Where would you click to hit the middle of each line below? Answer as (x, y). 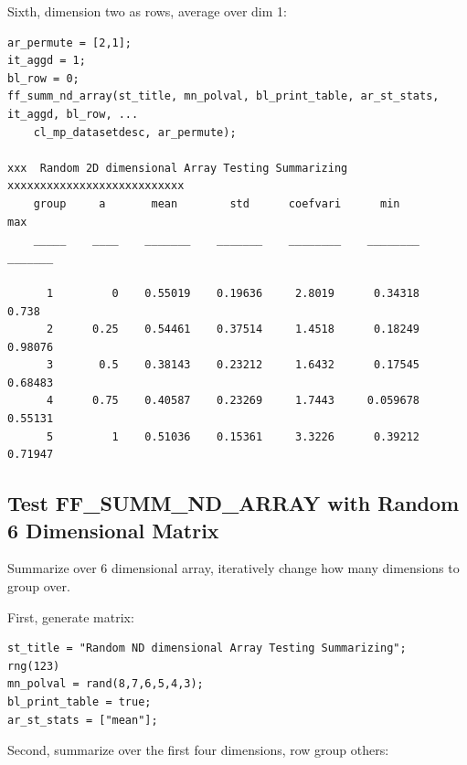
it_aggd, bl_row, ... (73, 114)
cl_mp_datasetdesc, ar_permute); (135, 132)
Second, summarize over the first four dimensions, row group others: (198, 750)
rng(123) (34, 666)
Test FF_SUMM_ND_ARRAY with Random (233, 503)
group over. (39, 586)
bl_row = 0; (43, 78)
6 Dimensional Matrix (113, 530)
